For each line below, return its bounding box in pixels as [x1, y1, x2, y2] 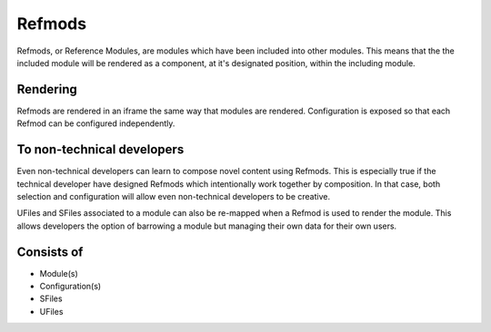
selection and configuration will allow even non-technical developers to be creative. [16, 190, 331, 201]
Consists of [16, 244, 84, 259]
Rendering [16, 82, 77, 97]
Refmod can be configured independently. [16, 118, 175, 129]
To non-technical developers [16, 142, 185, 158]
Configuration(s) [39, 281, 102, 291]
